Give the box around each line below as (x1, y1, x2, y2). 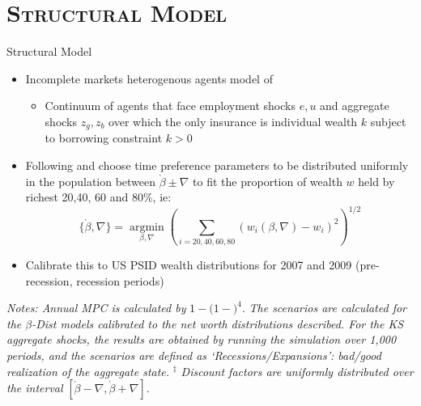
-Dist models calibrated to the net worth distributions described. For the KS (32, 315, 404, 332)
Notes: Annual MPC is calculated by (6, 299, 186, 316)
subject (370, 112, 406, 129)
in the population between (25, 172, 156, 189)
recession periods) (76, 272, 164, 289)
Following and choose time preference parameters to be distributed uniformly (25, 156, 409, 173)
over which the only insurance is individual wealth (108, 112, 358, 129)
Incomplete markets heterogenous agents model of (25, 70, 273, 87)
